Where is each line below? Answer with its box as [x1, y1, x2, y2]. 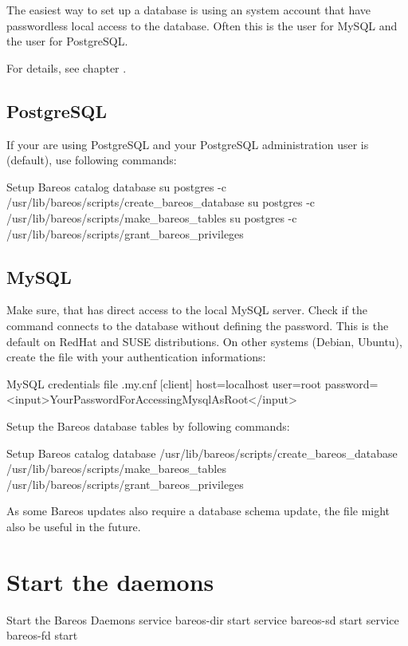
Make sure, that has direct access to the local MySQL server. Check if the [6, 301, 367, 318]
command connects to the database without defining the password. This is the [6, 317, 389, 333]
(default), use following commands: [6, 152, 177, 168]
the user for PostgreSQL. [6, 33, 128, 49]
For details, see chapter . [6, 59, 127, 76]
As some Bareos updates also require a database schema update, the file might [6, 502, 390, 519]
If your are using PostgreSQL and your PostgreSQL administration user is [6, 136, 369, 152]
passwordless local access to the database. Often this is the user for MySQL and [6, 17, 398, 33]
